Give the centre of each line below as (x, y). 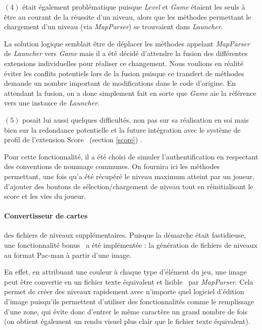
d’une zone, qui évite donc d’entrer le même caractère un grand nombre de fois (126, 311)
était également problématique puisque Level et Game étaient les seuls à (134, 7)
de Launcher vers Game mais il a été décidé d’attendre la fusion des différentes (126, 53)
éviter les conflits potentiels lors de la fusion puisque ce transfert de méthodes (124, 73)
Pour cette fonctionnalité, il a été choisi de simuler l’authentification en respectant (131, 156)
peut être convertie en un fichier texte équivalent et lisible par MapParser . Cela (129, 281)
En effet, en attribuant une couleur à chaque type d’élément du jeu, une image (125, 272)
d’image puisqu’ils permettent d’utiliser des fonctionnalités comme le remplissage (129, 301)
